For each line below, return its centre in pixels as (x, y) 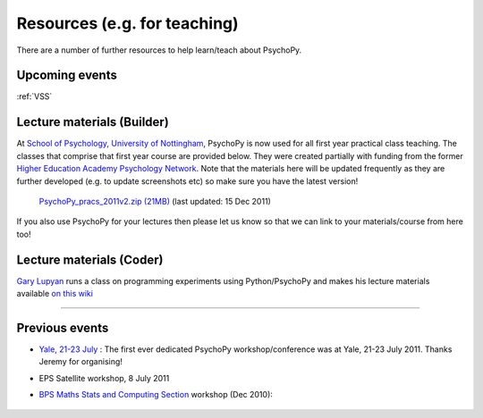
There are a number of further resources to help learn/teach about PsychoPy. (159, 50)
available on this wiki (55, 293)
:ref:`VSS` (34, 96)
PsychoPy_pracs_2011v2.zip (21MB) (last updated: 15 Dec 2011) (155, 201)
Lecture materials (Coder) (90, 259)
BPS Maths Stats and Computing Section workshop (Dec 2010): (156, 395)
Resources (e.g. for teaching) (127, 23)
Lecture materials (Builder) (93, 122)
